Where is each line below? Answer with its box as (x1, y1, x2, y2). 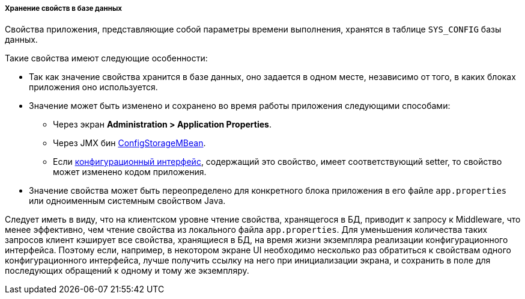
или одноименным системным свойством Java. (29, 196, 226, 206)
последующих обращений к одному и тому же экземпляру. (5, 265, 249, 276)
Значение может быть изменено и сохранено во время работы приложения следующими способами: (29, 100, 451, 111)
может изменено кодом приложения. (53, 167, 207, 177)
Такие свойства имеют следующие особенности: (5, 53, 208, 64)
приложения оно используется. (29, 82, 158, 93)
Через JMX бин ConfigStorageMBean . (53, 138, 206, 149)
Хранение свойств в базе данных (5, 4, 123, 13)
